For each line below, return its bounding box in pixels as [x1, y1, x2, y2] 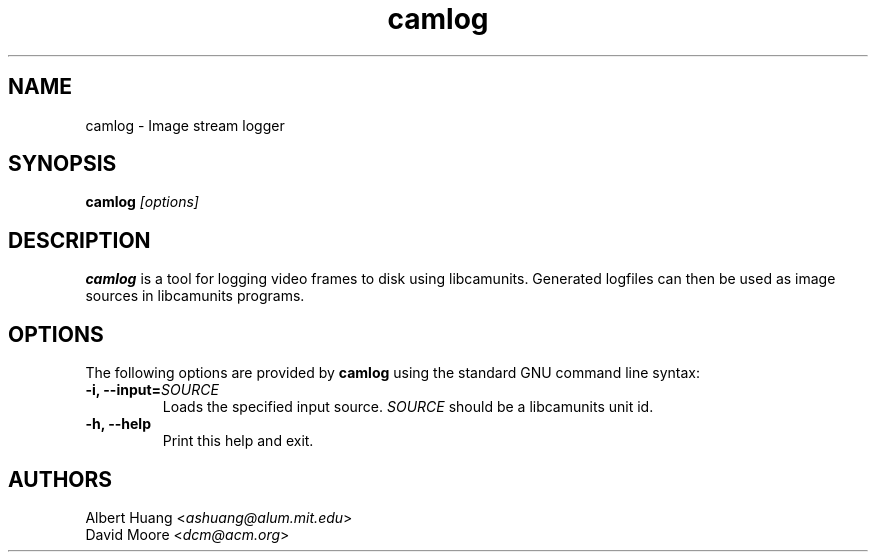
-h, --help [85, 415, 151, 433]
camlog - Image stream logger [85, 116, 285, 134]
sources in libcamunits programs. [85, 287, 305, 305]
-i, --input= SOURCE [85, 381, 219, 399]
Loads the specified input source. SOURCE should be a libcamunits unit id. [162, 398, 654, 416]
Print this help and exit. [162, 432, 314, 450]
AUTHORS [8, 466, 113, 492]
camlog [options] [85, 193, 199, 211]
